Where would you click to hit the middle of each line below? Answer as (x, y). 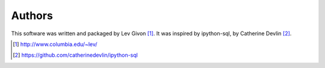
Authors (32, 16)
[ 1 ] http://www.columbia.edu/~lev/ (55, 44)
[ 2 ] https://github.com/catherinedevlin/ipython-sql (75, 55)
